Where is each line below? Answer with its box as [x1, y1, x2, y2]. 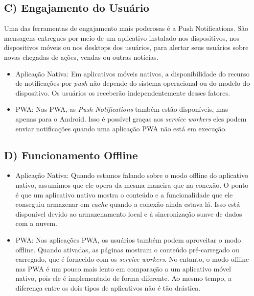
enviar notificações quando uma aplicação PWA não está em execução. [15, 123, 227, 133]
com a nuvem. [15, 218, 57, 228]
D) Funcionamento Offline [4, 147, 138, 162]
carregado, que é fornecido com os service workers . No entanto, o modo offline [15, 254, 249, 264]
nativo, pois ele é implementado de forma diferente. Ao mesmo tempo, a [15, 273, 231, 283]
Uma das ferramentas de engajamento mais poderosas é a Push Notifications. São [4, 23, 248, 33]
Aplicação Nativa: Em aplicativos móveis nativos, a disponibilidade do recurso [15, 68, 250, 78]
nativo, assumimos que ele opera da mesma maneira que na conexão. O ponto [15, 179, 249, 190]
